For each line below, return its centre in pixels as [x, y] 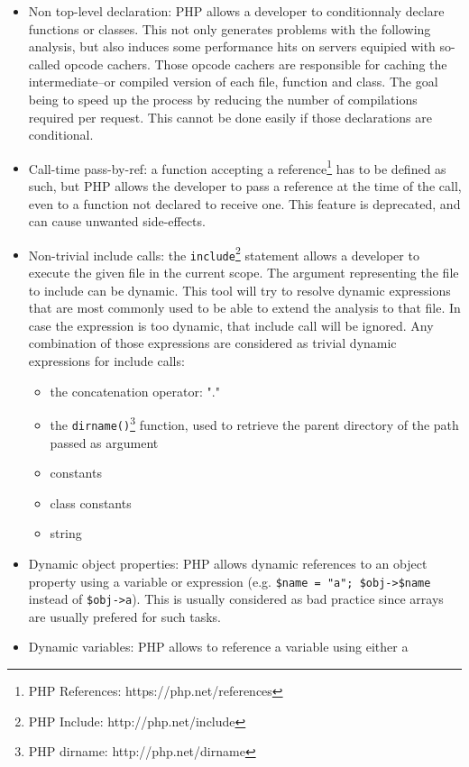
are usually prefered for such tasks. [124, 616]
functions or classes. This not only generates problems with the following [230, 28]
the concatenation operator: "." [135, 391]
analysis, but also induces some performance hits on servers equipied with [232, 46]
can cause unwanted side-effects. [117, 221]
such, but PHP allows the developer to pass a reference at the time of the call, [245, 186]
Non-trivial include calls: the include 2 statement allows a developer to [224, 253]
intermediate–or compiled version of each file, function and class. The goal [233, 82]
